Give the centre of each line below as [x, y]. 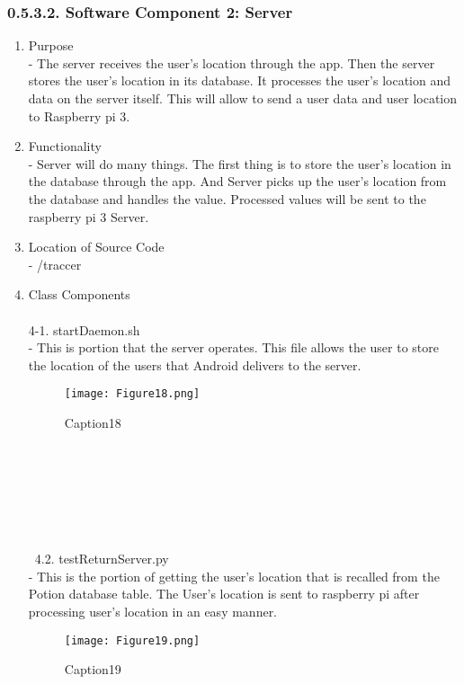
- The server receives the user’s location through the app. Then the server [232, 62]
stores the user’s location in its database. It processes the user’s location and [239, 80]
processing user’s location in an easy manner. [153, 611]
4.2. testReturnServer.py [102, 559]
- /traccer [55, 264]
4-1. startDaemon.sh [84, 329]
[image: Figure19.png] [132, 640]
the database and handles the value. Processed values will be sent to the [227, 198]
